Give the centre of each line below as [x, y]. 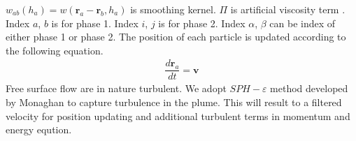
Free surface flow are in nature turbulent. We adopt [116, 88]
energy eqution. [39, 129]
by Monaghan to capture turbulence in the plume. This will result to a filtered [174, 102]
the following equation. [55, 50]
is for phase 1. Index [95, 23]
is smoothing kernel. [173, 9]
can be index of [302, 23]
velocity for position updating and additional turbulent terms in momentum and [178, 116]
